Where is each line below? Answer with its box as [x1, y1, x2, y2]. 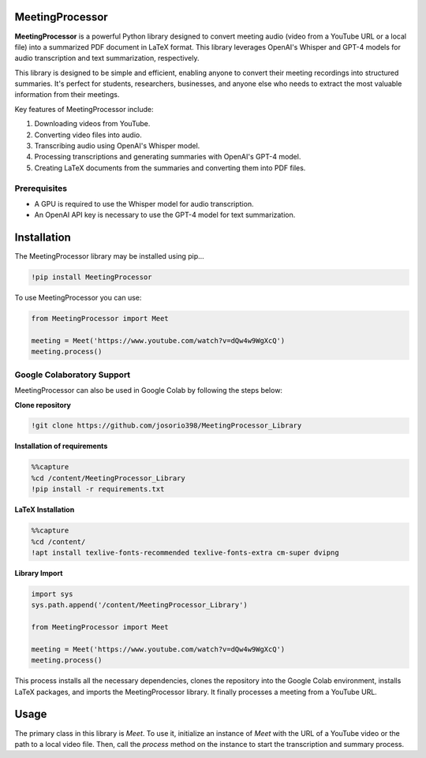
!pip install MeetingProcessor [31, 273, 153, 282]
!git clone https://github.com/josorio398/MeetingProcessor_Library [31, 421, 302, 430]
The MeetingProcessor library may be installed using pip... [14, 252, 204, 261]
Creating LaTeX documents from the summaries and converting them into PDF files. [34, 162, 306, 173]
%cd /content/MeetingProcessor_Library [31, 473, 185, 483]
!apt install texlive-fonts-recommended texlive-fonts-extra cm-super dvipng [31, 548, 339, 557]
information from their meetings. [14, 90, 120, 99]
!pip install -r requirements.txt [31, 485, 165, 494]
